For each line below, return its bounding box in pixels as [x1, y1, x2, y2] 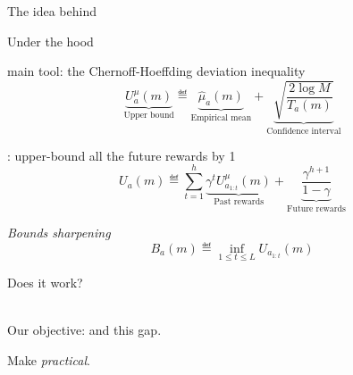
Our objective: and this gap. [7, 321, 162, 339]
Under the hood [7, 31, 94, 50]
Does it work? [7, 273, 83, 291]
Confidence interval [266, 127, 341, 137]
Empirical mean [190, 113, 252, 123]
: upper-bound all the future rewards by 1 [7, 146, 236, 164]
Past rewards [214, 197, 265, 207]
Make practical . [7, 350, 90, 369]
